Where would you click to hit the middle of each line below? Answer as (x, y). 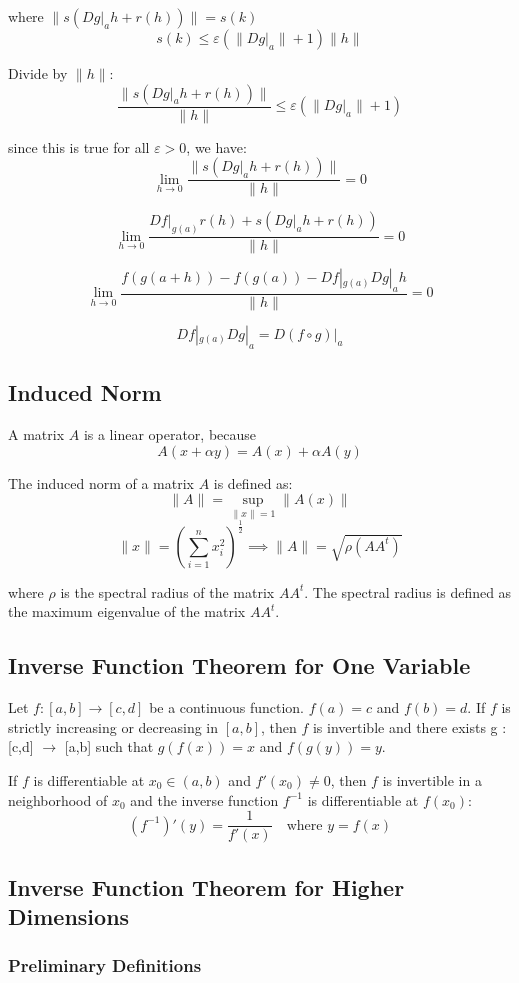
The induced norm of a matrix (101, 482)
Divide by (38, 73)
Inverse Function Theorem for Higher (206, 886)
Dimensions (69, 915)
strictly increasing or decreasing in (113, 726)
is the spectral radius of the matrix (167, 591)
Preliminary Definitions (105, 965)
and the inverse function (204, 799)
